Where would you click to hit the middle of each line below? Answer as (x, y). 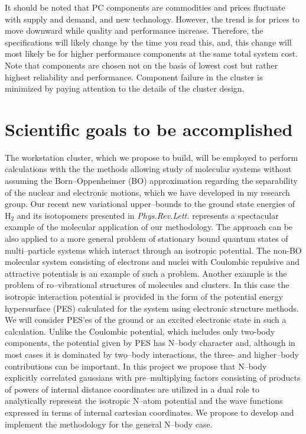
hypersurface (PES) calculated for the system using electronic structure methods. (152, 308)
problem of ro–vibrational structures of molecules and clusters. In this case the (147, 285)
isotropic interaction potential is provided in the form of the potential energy (144, 296)
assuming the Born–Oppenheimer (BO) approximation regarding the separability (151, 181)
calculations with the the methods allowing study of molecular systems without (148, 169)
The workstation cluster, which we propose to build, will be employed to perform (152, 157)
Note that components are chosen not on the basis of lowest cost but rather (141, 65)
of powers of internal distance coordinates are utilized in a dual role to (132, 389)
